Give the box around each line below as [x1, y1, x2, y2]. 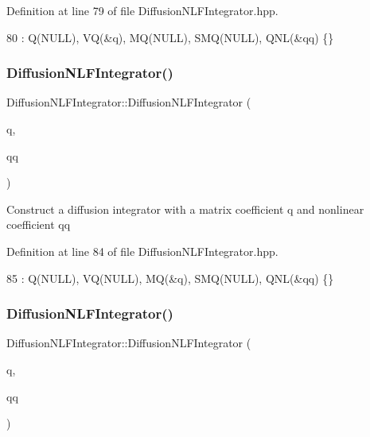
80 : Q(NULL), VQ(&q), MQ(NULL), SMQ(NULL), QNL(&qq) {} [6, 29, 334, 45]
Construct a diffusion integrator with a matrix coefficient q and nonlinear [6, 200, 364, 217]
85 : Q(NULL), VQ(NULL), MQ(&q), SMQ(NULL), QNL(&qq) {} [6, 269, 334, 286]
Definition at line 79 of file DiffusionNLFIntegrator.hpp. [6, 2, 278, 18]
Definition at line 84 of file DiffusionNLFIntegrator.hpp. [6, 242, 278, 259]
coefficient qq [6, 216, 71, 233]
